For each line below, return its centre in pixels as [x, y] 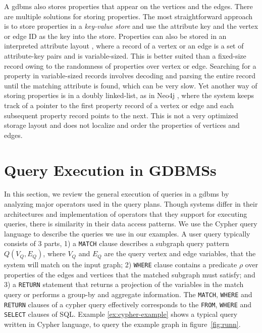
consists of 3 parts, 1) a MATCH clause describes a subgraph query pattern [117, 243]
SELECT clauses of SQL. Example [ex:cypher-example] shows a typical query [121, 314]
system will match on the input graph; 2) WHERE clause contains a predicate [121, 265]
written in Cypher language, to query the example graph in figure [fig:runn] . [122, 324]
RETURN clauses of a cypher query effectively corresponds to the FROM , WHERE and [128, 304]
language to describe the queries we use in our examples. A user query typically [127, 233]
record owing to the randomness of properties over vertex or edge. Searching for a [130, 65]
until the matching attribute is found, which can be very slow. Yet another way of [131, 85]
